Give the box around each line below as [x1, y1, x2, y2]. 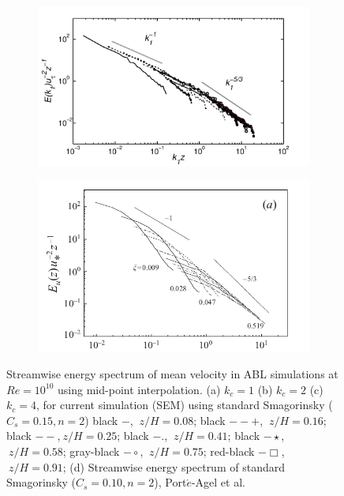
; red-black [203, 443, 255, 460]
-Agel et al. [191, 474, 245, 490]
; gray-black [62, 443, 120, 460]
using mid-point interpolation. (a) [58, 381, 221, 397]
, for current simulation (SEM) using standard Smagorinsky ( [36, 396, 333, 413]
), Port [154, 474, 187, 490]
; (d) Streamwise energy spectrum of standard [62, 458, 285, 475]
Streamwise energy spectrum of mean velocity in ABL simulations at [6, 366, 338, 382]
